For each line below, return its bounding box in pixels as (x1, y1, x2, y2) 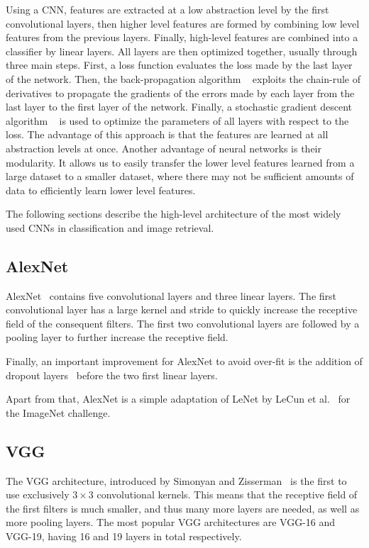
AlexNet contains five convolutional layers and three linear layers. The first (6, 288, 336, 303)
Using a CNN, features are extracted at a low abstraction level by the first (6, 2, 329, 16)
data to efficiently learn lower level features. (6, 182, 196, 197)
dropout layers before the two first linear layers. (6, 367, 218, 382)
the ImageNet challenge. (6, 405, 111, 420)
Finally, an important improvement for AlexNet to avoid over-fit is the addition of (6, 354, 363, 369)
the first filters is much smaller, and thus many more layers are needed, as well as (6, 501, 360, 515)
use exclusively (6, 487, 70, 502)
